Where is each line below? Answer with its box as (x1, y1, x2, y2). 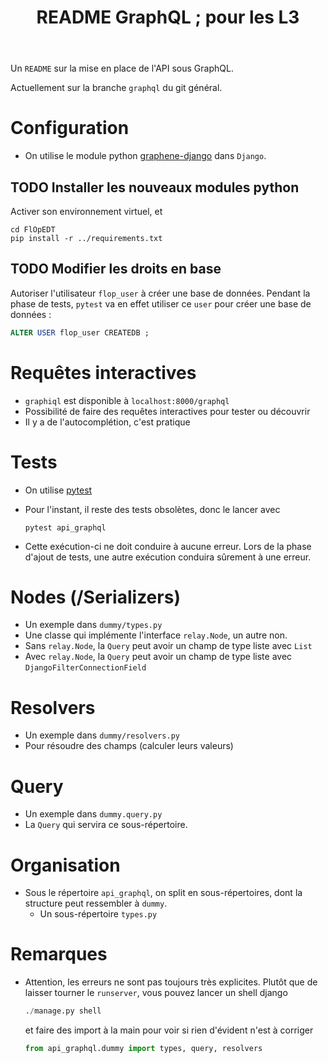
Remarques (10, 943, 108, 966)
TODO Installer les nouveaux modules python (10, 179, 300, 196)
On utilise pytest (24, 484, 93, 496)
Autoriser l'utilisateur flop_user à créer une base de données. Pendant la (10, 287, 311, 299)
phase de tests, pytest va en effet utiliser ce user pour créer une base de (10, 297, 312, 310)
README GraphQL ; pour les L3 (36, 6, 300, 29)
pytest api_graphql (24, 522, 107, 533)
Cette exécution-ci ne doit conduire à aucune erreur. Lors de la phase (24, 540, 312, 552)
